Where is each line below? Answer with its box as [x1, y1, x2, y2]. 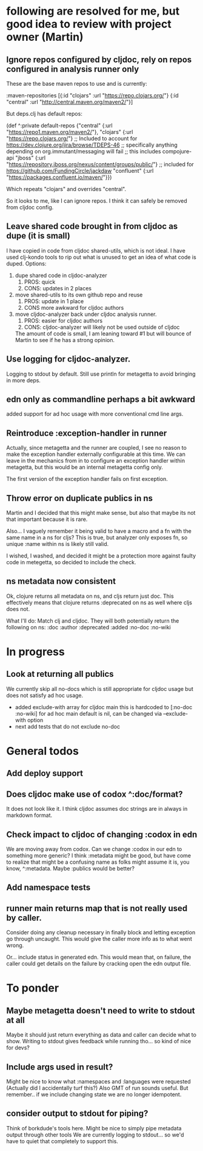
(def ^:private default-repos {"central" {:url [6, 122, 113, 129]
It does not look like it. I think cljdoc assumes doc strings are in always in [6, 805, 188, 813]
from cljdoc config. [6, 204, 54, 211]
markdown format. [6, 811, 53, 819]
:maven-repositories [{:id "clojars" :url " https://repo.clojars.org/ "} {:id [6, 92, 179, 99]
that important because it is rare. [6, 516, 88, 523]
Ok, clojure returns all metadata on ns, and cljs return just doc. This [6, 592, 174, 600]
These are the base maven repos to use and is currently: [6, 80, 147, 87]
